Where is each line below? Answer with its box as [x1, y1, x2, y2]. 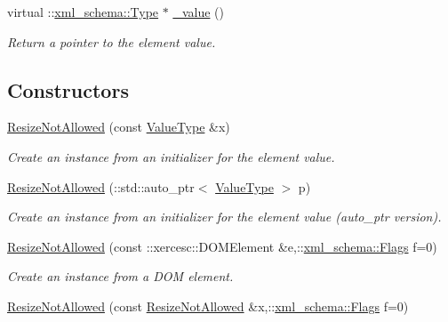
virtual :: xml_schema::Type [7, 3, 159, 20]
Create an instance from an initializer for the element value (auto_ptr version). [7, 207, 442, 226]
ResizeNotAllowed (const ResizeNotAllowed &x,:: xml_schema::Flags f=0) [7, 296, 409, 315]
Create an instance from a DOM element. [7, 267, 234, 286]
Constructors [7, 76, 129, 103]
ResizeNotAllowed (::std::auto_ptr [7, 177, 195, 196]
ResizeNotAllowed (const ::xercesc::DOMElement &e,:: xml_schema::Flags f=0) [7, 237, 437, 255]
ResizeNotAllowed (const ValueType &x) [7, 117, 230, 136]
